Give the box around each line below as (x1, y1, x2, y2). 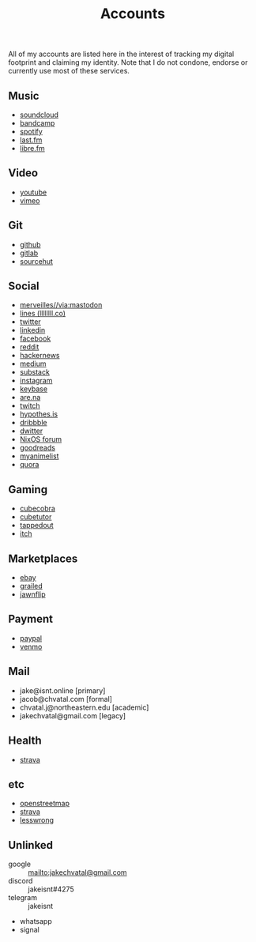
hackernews (19, 351, 60, 360)
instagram (19, 376, 53, 386)
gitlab (19, 248, 39, 258)
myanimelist (19, 451, 59, 461)
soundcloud (19, 110, 59, 119)
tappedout (19, 521, 54, 530)
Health (8, 734, 42, 748)
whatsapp (19, 917, 53, 926)
